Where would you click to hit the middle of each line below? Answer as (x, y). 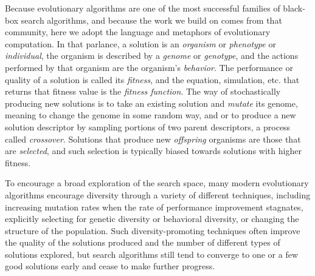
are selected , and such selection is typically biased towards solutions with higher (153, 151)
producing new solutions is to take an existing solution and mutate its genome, (151, 103)
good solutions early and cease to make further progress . (110, 266)
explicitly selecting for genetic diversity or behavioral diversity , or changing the (152, 219)
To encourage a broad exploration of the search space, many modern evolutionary (157, 183)
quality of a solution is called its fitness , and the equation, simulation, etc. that (152, 79)
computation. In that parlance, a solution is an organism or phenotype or (140, 43)
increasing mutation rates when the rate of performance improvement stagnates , (154, 207)
